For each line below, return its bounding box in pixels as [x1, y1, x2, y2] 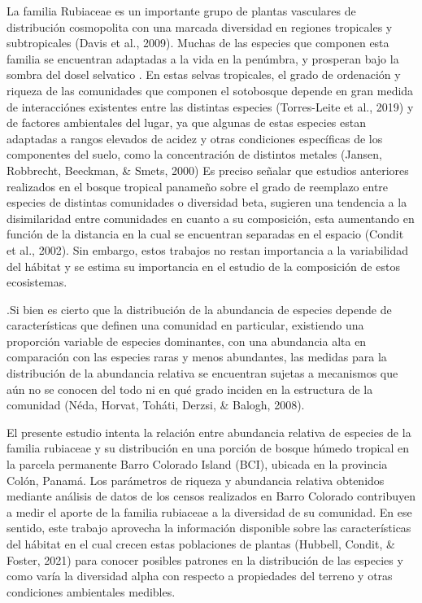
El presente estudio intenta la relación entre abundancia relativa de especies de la [7, 423, 411, 440]
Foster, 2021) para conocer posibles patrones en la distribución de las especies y [7, 551, 403, 568]
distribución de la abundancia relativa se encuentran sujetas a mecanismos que [7, 365, 398, 382]
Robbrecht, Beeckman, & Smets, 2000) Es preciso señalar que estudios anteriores [7, 161, 409, 178]
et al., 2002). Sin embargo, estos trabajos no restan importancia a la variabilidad [7, 241, 409, 258]
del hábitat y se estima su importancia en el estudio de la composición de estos [7, 257, 400, 274]
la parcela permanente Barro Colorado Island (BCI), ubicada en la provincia [7, 456, 388, 473]
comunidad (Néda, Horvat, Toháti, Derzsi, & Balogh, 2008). [7, 396, 305, 413]
